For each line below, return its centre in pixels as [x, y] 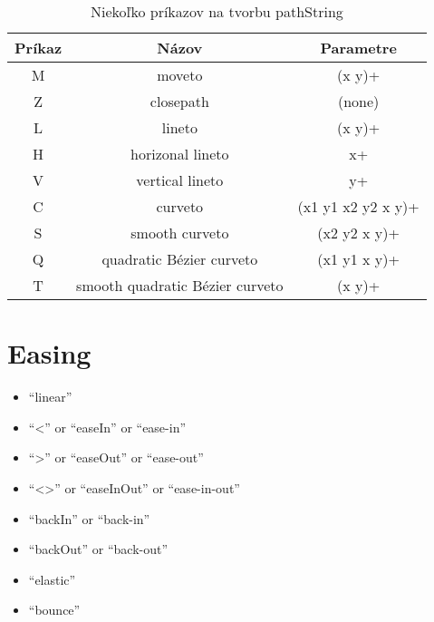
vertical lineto [180, 180]
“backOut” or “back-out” [98, 549]
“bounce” [54, 610]
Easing [49, 353]
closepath [179, 101]
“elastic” [52, 579]
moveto [180, 75]
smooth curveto [180, 233]
